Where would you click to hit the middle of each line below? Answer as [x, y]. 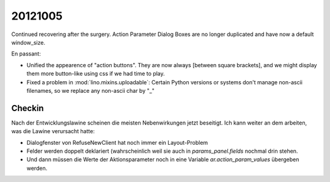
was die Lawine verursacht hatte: [53, 131]
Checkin [28, 108]
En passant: [26, 54]
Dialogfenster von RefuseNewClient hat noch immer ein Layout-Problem [117, 142]
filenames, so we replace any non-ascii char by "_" [91, 90]
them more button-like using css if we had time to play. [96, 74]
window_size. [28, 42]
